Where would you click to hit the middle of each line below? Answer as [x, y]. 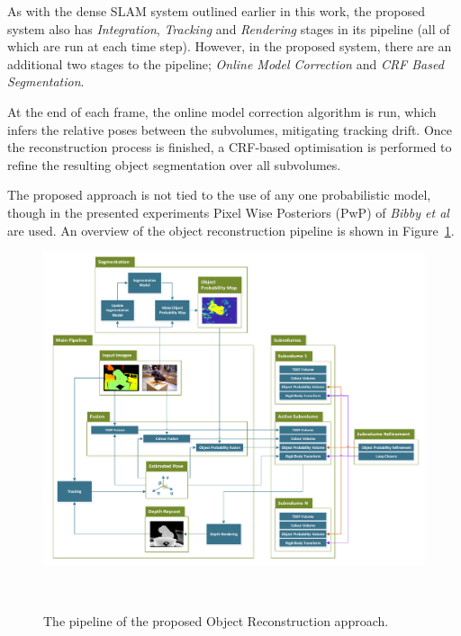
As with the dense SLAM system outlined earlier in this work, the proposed [216, 11]
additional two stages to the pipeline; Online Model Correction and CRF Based [226, 63]
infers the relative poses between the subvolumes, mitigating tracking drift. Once [230, 129]
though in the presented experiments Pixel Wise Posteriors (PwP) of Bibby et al [228, 212]
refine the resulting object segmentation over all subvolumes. [174, 164]
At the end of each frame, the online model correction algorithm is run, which [222, 111]
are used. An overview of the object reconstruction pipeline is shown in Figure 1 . [231, 230]
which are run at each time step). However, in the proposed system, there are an [230, 46]
